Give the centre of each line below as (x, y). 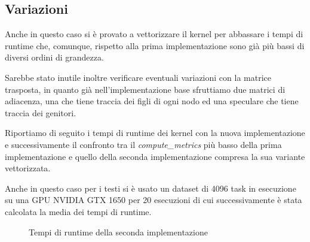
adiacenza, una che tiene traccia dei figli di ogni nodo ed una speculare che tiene (152, 101)
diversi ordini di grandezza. (54, 57)
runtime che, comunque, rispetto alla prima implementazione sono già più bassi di (155, 45)
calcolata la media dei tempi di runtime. (78, 211)
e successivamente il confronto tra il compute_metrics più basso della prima (143, 144)
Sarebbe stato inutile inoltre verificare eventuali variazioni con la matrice (138, 77)
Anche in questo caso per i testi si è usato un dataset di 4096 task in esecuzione (151, 188)
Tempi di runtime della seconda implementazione (118, 232)
